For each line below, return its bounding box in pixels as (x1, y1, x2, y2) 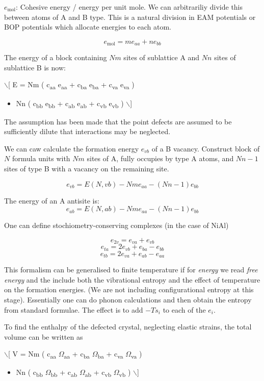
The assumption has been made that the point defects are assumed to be (4, 116, 232, 126)
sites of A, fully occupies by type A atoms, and (87, 153, 234, 164)
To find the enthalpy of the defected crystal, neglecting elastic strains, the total (4, 321, 252, 332)
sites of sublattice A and (123, 52, 200, 63)
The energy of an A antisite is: (4, 195, 99, 206)
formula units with (12, 153, 70, 164)
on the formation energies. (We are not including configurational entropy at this (4, 284, 254, 295)
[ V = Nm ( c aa (8, 348, 57, 361)
